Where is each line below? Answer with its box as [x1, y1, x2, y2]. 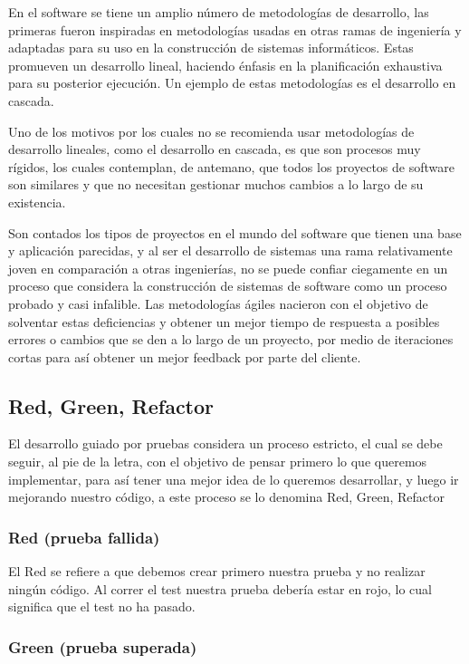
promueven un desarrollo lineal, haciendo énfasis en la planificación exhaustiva [8, 55, 443, 74]
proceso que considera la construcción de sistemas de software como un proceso [8, 276, 447, 295]
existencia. [8, 192, 66, 211]
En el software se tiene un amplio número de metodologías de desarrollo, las [8, 3, 429, 21]
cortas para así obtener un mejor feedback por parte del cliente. [8, 347, 361, 366]
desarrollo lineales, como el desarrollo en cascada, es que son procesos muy [8, 140, 421, 159]
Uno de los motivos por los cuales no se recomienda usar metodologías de [8, 121, 415, 140]
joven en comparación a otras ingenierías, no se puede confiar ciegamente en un [8, 258, 448, 277]
